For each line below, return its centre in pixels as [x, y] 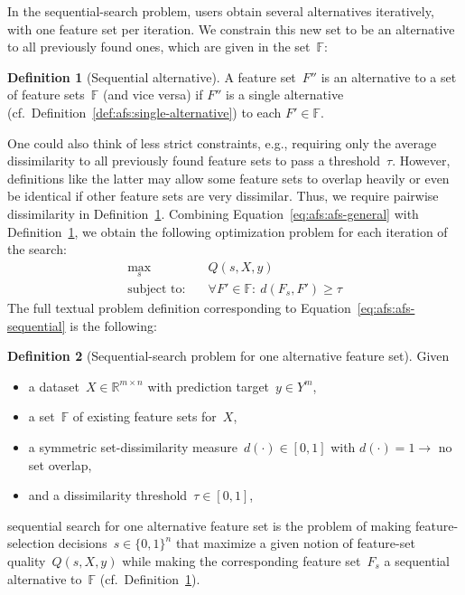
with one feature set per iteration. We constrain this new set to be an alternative [231, 28]
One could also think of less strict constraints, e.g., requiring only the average [222, 142]
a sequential [417, 560]
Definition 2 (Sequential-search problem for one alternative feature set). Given [228, 356]
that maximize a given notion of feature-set [295, 543]
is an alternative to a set [389, 76]
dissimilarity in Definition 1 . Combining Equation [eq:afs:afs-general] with [213, 213]
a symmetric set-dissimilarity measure [133, 446]
